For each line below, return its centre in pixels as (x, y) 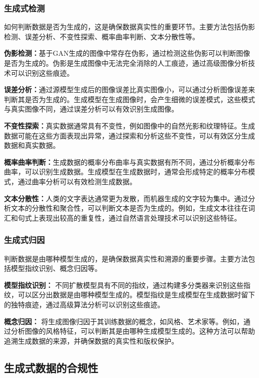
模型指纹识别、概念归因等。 (56, 268)
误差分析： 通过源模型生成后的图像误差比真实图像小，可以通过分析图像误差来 (129, 89)
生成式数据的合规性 (51, 367)
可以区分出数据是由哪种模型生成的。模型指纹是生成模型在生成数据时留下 (136, 295)
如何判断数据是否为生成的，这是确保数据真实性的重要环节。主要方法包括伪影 (129, 27)
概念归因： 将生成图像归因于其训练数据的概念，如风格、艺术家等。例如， (124, 321)
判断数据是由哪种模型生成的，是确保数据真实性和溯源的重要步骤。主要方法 (126, 258)
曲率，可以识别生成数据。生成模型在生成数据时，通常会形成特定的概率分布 (126, 172)
